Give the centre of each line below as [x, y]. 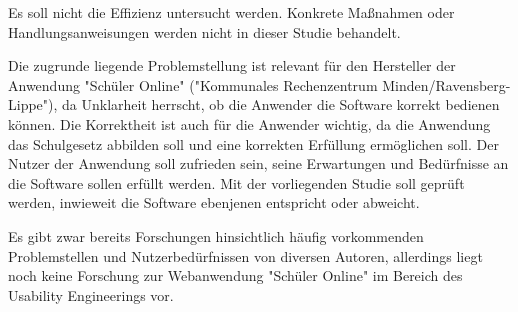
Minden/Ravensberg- [446, 84]
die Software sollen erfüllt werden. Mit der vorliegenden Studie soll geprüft [236, 182]
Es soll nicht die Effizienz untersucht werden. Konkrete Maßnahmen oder [231, 12]
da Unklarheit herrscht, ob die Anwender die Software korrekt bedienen [281, 104]
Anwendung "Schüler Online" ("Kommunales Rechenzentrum [193, 84]
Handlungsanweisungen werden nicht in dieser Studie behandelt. [204, 31]
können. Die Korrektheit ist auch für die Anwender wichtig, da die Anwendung [249, 123]
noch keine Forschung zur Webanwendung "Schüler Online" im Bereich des [235, 275]
